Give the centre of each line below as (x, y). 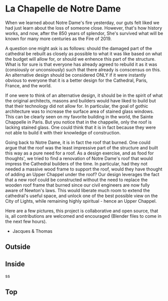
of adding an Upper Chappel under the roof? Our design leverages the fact (82, 174)
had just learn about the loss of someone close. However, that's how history (84, 28)
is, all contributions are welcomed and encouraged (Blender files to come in (83, 216)
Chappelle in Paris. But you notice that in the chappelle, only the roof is (78, 122)
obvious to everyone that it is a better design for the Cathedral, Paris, (76, 80)
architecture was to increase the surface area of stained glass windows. (79, 111)
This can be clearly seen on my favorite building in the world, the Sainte (79, 116)
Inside (15, 264)
